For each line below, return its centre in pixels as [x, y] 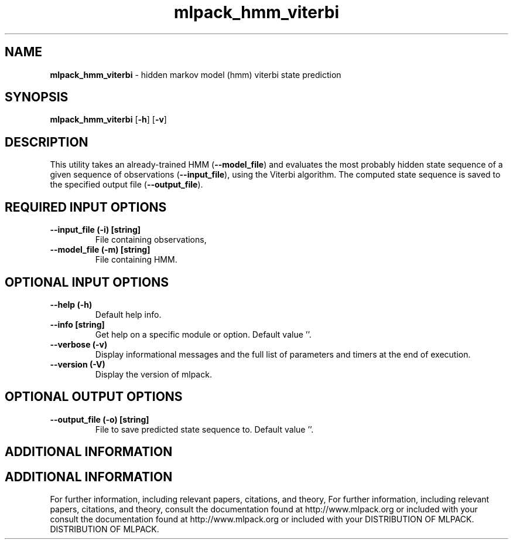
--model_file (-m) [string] [100, 250]
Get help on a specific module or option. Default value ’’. [203, 334]
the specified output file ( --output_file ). [126, 185]
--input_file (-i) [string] [95, 230]
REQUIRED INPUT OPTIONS [86, 207]
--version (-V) [78, 364]
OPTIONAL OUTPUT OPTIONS [94, 397]
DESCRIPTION [47, 142]
